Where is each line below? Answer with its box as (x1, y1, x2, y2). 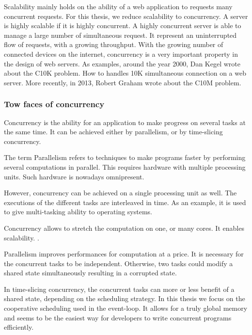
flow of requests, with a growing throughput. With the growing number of (4, 39, 223, 49)
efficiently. (4, 322, 34, 332)
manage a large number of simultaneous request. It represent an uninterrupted (4, 30, 237, 40)
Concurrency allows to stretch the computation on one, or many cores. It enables (4, 223, 244, 233)
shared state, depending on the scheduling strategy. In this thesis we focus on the (4, 293, 245, 303)
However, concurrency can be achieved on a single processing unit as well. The (4, 188, 237, 198)
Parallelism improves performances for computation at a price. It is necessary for (4, 249, 244, 259)
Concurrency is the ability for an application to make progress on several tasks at (4, 117, 246, 127)
